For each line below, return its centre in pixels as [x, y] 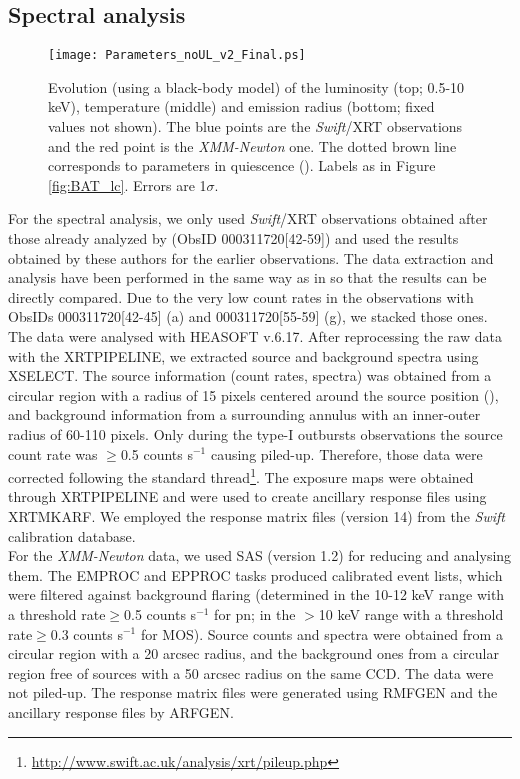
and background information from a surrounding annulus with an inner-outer [244, 414]
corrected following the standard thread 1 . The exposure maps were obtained [241, 475]
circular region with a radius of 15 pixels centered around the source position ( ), [253, 394]
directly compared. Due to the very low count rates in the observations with [241, 296]
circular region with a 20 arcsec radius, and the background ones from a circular [253, 653]
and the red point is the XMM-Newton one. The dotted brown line [252, 145]
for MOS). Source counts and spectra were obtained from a [321, 633]
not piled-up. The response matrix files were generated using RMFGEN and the [253, 692]
